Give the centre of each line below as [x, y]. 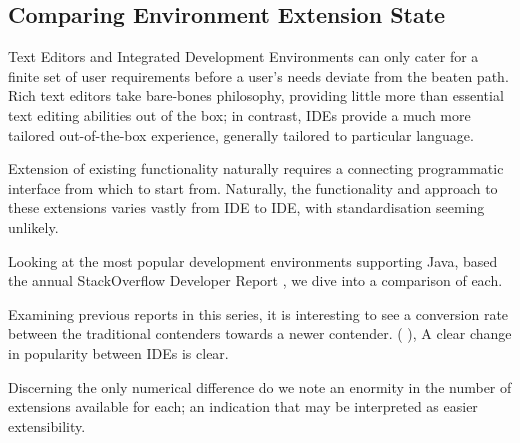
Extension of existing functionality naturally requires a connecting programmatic [256, 168]
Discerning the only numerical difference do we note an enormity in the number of [260, 386]
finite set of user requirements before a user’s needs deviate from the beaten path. [258, 75]
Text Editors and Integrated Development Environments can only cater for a [243, 56]
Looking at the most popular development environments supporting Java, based [253, 260]
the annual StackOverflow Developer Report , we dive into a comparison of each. [255, 280]
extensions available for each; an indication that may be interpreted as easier [243, 406]
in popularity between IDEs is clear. [118, 352]
